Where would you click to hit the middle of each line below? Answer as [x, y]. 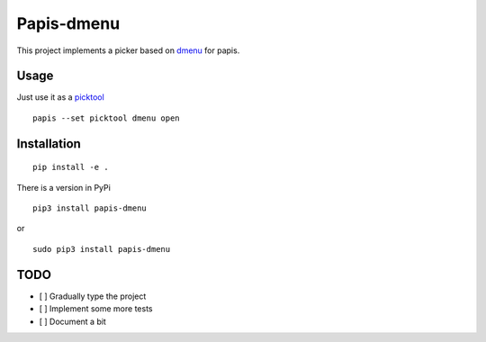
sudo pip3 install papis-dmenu [102, 249]
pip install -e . [71, 167]
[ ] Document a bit [73, 321]
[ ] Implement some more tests [96, 309]
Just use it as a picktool [61, 97]
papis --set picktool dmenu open [106, 118]
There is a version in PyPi [64, 187]
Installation [49, 144]
